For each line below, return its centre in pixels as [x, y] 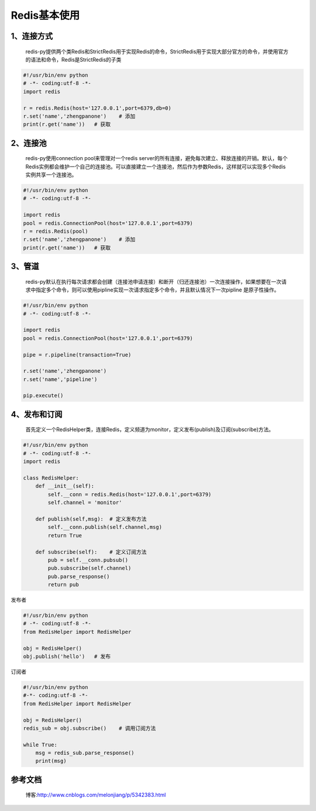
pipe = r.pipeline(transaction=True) [77, 354]
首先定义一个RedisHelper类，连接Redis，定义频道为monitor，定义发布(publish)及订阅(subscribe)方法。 [150, 430]
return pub [63, 585]
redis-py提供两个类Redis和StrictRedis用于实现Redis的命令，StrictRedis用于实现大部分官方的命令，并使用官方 [157, 51]
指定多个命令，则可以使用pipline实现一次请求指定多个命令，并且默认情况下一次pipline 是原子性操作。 [157, 290]
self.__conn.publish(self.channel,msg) [105, 527]
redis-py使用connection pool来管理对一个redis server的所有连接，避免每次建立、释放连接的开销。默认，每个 [157, 158]
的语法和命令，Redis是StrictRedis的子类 [73, 59]
